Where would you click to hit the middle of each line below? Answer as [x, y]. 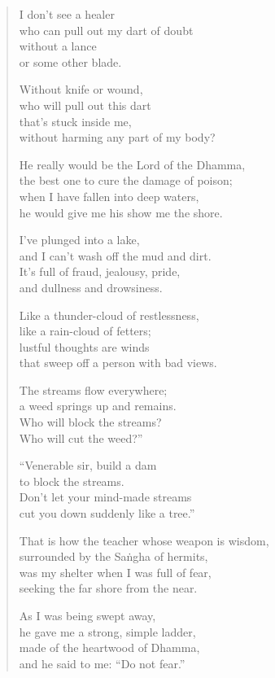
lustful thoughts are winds [84, 346]
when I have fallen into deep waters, [109, 196]
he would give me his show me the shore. [121, 212]
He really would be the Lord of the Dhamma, [132, 164]
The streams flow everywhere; [93, 389]
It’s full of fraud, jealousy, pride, [100, 271]
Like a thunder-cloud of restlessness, [109, 315]
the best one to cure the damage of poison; [126, 180]
